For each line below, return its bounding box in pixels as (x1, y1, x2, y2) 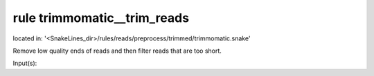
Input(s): (12, 59, 37, 68)
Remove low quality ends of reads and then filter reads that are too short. (12, 47, 222, 55)
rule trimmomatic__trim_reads (12, 10, 190, 25)
